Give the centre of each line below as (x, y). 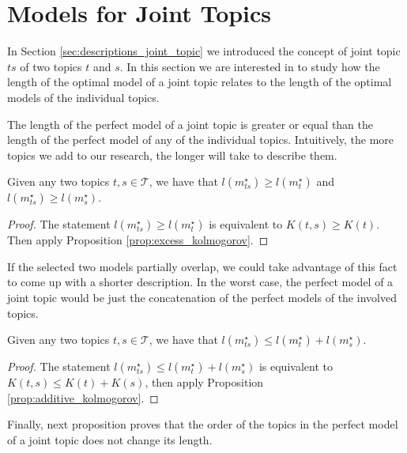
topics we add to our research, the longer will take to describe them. (172, 155)
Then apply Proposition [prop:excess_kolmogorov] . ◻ (138, 240)
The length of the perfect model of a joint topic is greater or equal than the (190, 124)
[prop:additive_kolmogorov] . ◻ (83, 397)
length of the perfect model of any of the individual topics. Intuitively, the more (201, 140)
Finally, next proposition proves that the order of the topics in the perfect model (203, 424)
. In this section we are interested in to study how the (250, 66)
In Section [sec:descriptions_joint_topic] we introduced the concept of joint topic (204, 51)
